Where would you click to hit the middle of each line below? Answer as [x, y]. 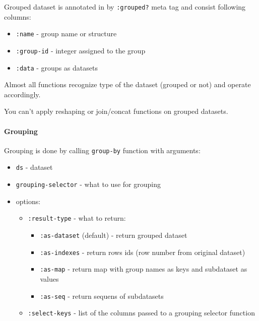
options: [28, 201]
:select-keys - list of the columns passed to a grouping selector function [141, 313]
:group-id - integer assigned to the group [81, 50]
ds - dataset [34, 167]
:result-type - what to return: [77, 218]
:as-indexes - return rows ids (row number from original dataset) [143, 252]
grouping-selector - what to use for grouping [88, 184]
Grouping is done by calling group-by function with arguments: [102, 150]
